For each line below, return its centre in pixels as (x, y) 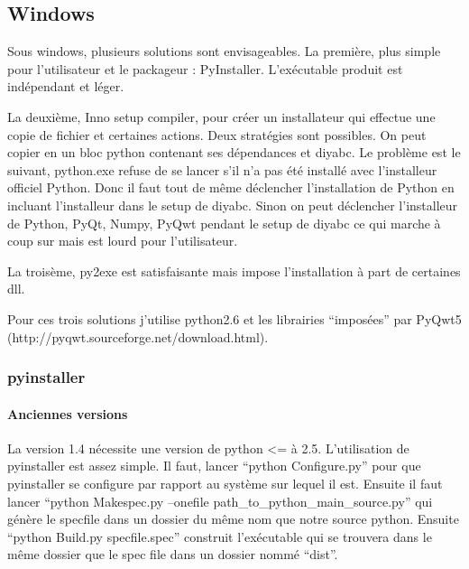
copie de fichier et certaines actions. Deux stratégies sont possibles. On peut (217, 134)
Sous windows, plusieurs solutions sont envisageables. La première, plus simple (224, 51)
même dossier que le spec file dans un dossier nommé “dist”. (173, 554)
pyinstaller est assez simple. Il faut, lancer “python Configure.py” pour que (214, 466)
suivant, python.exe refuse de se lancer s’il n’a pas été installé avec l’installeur (222, 169)
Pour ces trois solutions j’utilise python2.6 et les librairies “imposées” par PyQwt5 (234, 318)
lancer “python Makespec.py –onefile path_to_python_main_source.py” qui (220, 501)
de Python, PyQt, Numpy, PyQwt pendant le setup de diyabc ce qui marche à (224, 223)
